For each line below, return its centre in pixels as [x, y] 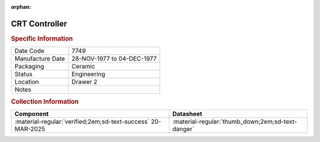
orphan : [21, 7]
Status [23, 74]
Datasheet [187, 114]
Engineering [88, 74]
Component [32, 114]
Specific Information [42, 38]
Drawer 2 [84, 82]
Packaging [29, 67]
